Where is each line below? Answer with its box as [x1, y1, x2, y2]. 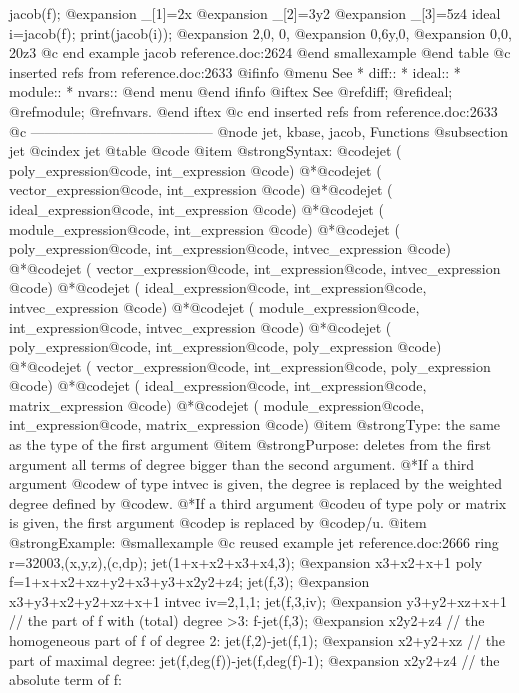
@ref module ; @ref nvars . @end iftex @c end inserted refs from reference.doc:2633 [9, 100, 498, 121]
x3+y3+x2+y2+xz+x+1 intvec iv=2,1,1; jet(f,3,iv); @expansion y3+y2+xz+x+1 [9, 590, 507, 611]
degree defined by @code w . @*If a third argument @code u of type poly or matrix [9, 492, 507, 513]
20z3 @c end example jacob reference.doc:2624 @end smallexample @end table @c [9, 42, 511, 63]
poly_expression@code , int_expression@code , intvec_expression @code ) [9, 238, 452, 259]
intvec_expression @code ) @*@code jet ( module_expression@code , [9, 296, 420, 317]
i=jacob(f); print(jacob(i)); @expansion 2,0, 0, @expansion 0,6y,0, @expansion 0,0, [9, 22, 512, 43]
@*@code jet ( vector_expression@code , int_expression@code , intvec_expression [9, 257, 501, 278]
